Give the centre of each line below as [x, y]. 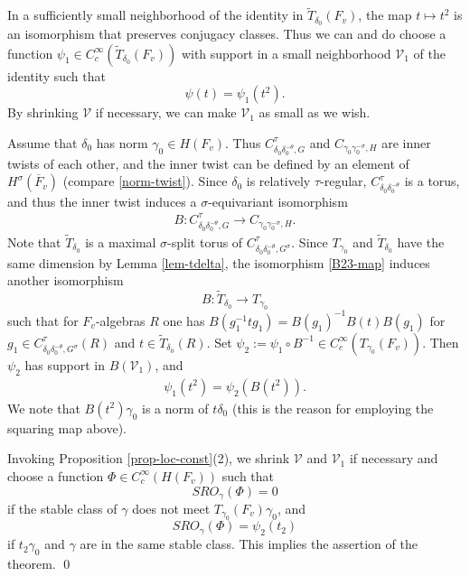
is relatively [278, 181]
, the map [385, 15]
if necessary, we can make [166, 112]
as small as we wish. [315, 112]
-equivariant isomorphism [278, 201]
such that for [43, 320]
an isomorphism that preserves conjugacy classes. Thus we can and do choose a [227, 34]
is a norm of [175, 408]
